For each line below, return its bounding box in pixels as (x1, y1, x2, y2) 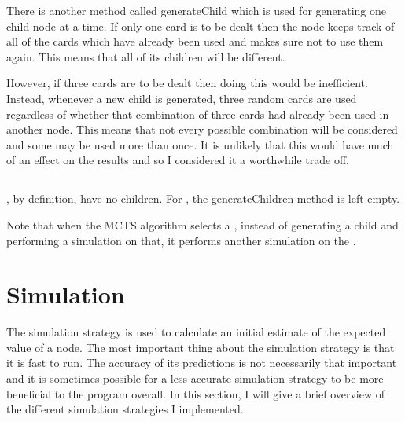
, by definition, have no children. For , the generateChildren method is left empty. (6, 190, 400, 207)
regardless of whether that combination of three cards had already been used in (6, 105, 389, 122)
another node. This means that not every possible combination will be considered (6, 121, 398, 138)
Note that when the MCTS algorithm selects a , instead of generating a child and (6, 216, 399, 233)
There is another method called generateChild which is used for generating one (6, 2, 387, 18)
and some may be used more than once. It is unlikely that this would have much (6, 136, 394, 152)
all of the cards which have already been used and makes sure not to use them (6, 33, 384, 50)
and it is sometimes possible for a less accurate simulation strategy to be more (6, 370, 384, 387)
